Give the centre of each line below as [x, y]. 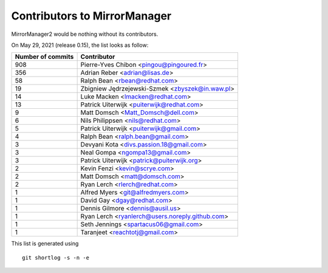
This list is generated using [45, 244]
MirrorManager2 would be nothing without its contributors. [85, 34]
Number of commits [44, 57]
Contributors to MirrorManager [91, 16]
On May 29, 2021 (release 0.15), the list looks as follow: [80, 45]
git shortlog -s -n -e [56, 257]
